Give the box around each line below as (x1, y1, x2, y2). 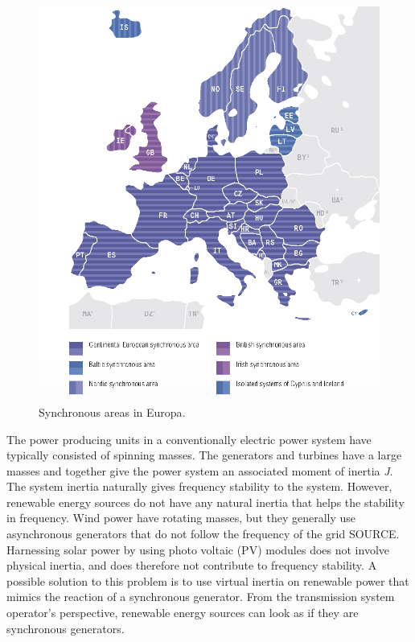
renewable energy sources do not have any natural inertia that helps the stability (6, 493, 405, 510)
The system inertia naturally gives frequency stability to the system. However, (6, 478, 392, 495)
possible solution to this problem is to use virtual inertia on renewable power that (6, 572, 409, 589)
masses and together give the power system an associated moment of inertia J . (6, 462, 393, 479)
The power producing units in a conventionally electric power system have (6, 430, 372, 447)
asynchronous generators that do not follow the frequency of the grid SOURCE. (6, 525, 400, 542)
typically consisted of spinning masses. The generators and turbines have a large (6, 447, 402, 463)
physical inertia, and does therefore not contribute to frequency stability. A (6, 557, 377, 574)
